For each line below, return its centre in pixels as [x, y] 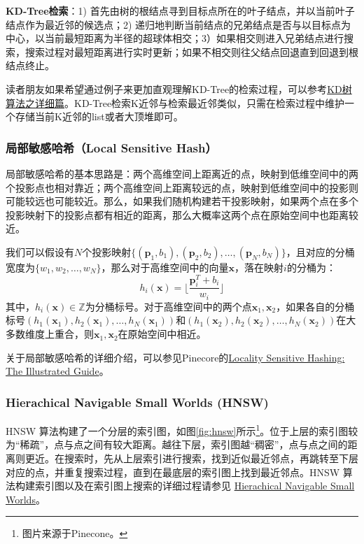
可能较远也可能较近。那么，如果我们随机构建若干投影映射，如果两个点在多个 [182, 201]
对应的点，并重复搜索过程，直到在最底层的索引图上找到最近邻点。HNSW [173, 472]
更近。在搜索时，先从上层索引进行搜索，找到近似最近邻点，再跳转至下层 [191, 458]
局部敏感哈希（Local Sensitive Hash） [111, 147]
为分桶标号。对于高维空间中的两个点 [168, 306]
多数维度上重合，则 [50, 334]
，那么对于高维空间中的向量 [165, 267]
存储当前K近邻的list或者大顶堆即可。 [99, 116]
